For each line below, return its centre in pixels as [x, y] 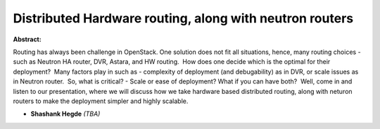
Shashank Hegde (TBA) [65, 114]
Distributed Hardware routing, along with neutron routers [183, 18]
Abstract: [27, 39]
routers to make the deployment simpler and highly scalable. [101, 101]
